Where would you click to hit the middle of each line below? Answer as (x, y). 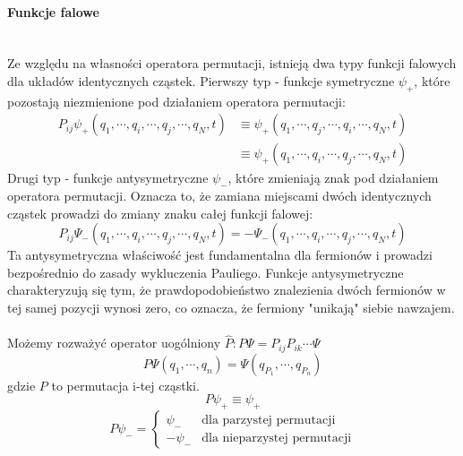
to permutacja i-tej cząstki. (125, 385)
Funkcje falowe (53, 11)
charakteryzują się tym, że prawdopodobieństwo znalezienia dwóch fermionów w (227, 290)
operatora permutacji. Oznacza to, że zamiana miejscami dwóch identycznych (219, 196)
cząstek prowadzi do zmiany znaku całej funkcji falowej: (160, 213)
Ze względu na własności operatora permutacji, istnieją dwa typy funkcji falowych (232, 63)
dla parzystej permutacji (269, 420)
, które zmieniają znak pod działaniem (333, 178)
